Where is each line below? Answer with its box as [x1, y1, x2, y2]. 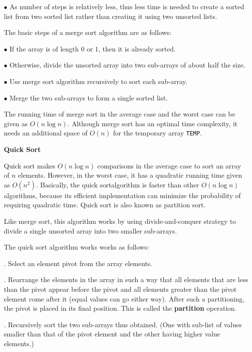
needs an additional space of [4, 128, 88, 138]
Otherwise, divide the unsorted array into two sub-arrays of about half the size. [9, 60, 246, 70]
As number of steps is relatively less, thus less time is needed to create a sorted [9, 1, 244, 11]
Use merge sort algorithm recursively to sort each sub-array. [9, 76, 188, 86]
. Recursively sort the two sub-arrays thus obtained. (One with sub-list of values [4, 319, 242, 329]
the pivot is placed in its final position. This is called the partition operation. [4, 303, 236, 313]
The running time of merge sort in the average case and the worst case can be [4, 109, 236, 119]
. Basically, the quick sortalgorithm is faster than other [36, 179, 199, 189]
